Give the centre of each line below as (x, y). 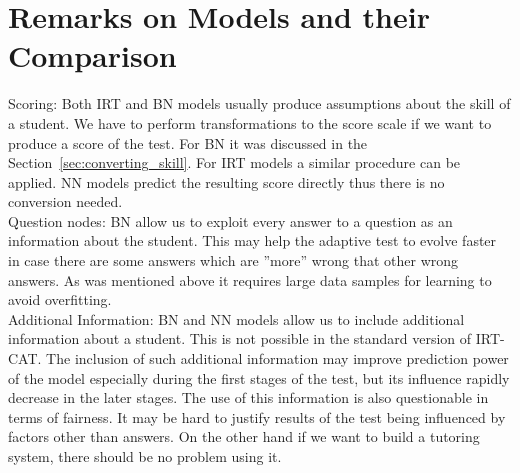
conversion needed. (65, 201)
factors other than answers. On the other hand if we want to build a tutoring (244, 436)
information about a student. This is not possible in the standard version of (240, 338)
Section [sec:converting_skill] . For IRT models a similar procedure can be (234, 162)
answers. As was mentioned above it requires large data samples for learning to (250, 279)
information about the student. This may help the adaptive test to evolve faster (252, 240)
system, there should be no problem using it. (145, 456)
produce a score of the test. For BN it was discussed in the (188, 142)
